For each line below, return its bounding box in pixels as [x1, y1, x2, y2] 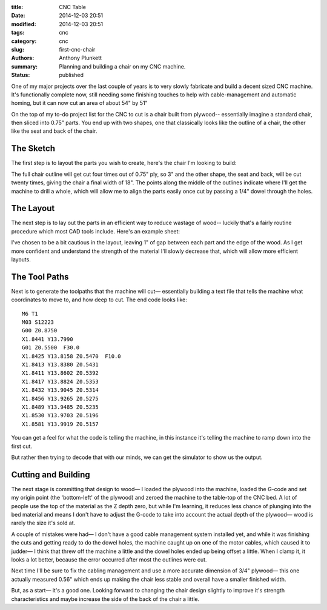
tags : [11, 29, 25, 36]
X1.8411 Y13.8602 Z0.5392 [22, 370, 99, 377]
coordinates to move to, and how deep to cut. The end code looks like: [11, 296, 187, 303]
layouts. [11, 256, 31, 263]
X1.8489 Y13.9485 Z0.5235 [22, 404, 99, 411]
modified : [11, 20, 36, 27]
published [59, 72, 84, 79]
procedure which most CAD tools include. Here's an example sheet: [11, 227, 180, 235]
